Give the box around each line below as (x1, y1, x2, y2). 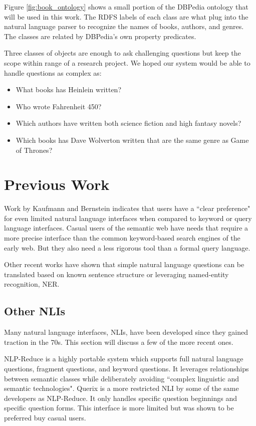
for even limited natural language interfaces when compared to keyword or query (4, 212, 252, 223)
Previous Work (4, 174, 110, 194)
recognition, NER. (4, 279, 60, 289)
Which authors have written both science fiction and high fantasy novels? (16, 118, 241, 128)
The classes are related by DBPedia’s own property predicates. (4, 31, 196, 41)
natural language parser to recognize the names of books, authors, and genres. (4, 21, 244, 32)
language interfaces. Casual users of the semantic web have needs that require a (4, 223, 248, 233)
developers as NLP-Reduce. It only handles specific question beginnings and (4, 392, 237, 403)
